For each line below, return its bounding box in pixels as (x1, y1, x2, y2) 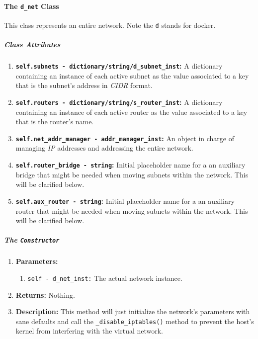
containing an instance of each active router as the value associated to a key (15, 106, 248, 117)
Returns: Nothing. (15, 289, 75, 300)
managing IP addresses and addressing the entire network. (15, 143, 193, 153)
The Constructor (4, 235, 60, 245)
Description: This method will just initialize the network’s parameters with (15, 306, 250, 317)
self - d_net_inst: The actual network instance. (27, 272, 182, 283)
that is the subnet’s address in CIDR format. (15, 80, 153, 90)
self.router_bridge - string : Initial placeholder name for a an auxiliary (15, 160, 246, 170)
